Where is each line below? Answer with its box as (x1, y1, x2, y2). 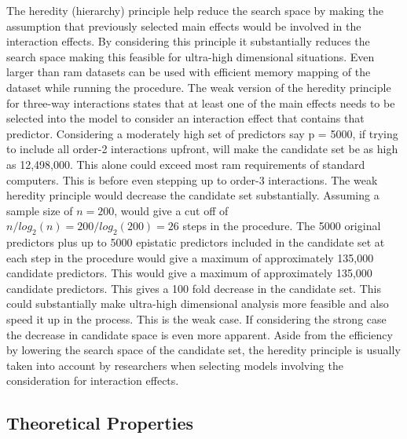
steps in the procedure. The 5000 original (182, 218, 381, 234)
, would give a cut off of (114, 202, 229, 218)
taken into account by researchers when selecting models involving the (6, 357, 343, 373)
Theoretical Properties (6, 411, 194, 435)
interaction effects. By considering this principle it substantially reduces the (6, 33, 370, 49)
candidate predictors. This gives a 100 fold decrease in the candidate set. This (6, 280, 381, 296)
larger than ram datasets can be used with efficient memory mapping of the (6, 64, 371, 80)
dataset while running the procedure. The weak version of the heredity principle (6, 79, 391, 95)
